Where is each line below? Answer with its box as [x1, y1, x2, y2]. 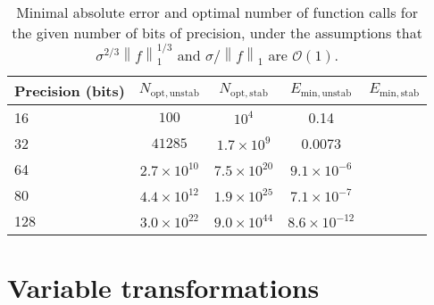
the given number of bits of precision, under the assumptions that [12, 22, 422, 43]
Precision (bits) [14, 80, 125, 102]
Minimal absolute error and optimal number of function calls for [16, 2, 418, 22]
